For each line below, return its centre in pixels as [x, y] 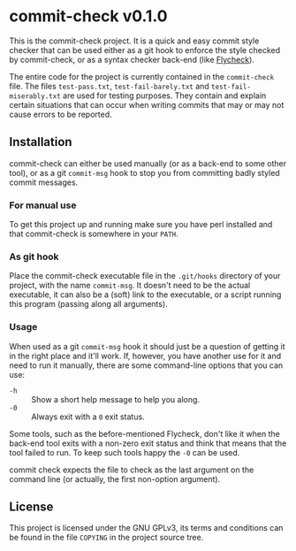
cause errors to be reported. [61, 114]
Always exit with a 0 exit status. [88, 417]
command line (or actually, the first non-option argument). [115, 478]
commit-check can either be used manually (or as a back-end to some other [148, 163]
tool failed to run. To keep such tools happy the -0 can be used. [125, 452]
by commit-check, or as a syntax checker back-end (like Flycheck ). [132, 59]
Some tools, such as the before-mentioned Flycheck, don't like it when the [144, 433]
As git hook [34, 256]
